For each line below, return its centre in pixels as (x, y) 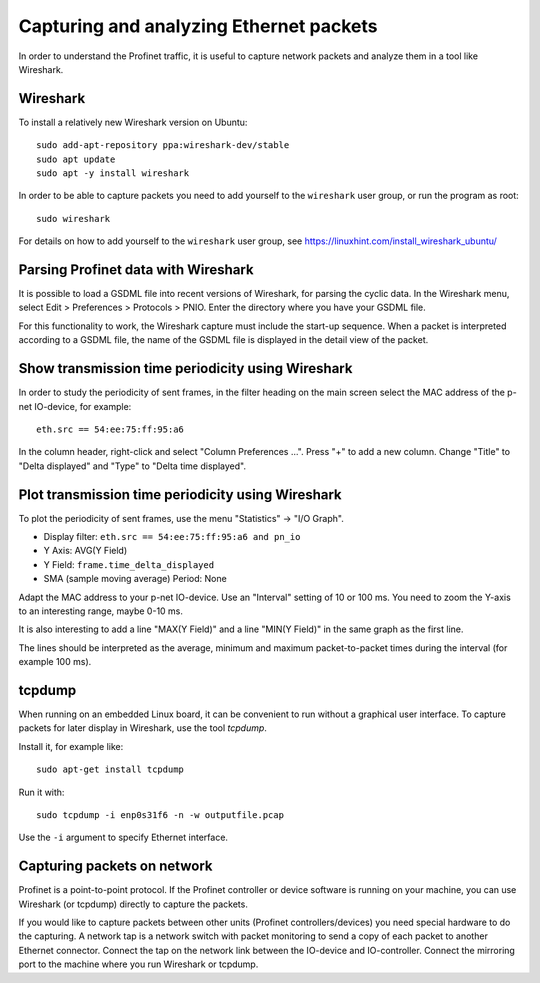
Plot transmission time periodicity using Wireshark (180, 494)
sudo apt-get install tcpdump (110, 769)
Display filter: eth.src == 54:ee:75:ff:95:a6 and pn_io (172, 537)
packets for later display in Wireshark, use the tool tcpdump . (142, 728)
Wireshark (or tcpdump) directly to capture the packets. (133, 904)
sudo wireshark (73, 218)
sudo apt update (76, 159)
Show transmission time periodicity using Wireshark (185, 368)
